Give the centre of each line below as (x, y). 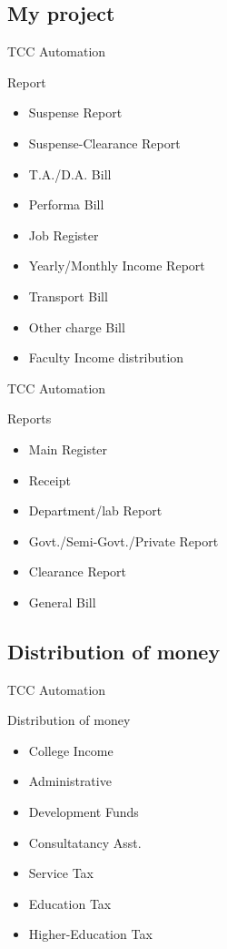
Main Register (68, 449)
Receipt (49, 480)
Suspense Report (75, 112)
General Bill (62, 602)
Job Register (64, 235)
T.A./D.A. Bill (70, 173)
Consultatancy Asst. (85, 842)
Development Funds (84, 812)
